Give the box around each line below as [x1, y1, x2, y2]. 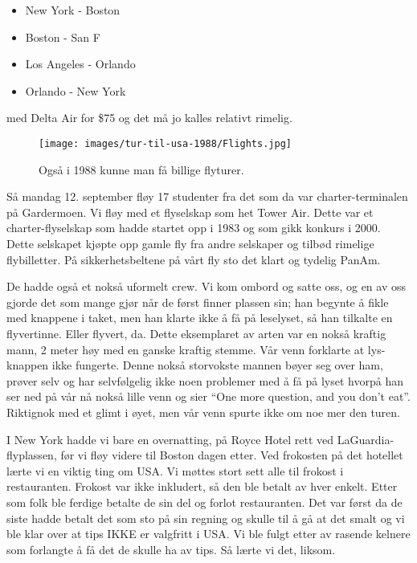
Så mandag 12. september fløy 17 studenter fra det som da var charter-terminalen [6, 188, 408, 205]
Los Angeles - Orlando [25, 55, 136, 72]
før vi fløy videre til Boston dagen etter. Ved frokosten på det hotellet [60, 447, 403, 463]
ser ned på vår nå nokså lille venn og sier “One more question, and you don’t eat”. [6, 388, 411, 405]
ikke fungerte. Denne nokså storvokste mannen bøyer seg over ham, [51, 357, 383, 373]
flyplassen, [6, 447, 57, 463]
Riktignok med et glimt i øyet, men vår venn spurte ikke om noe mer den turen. [6, 403, 400, 420]
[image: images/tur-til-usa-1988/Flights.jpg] [39, 137, 292, 149]
